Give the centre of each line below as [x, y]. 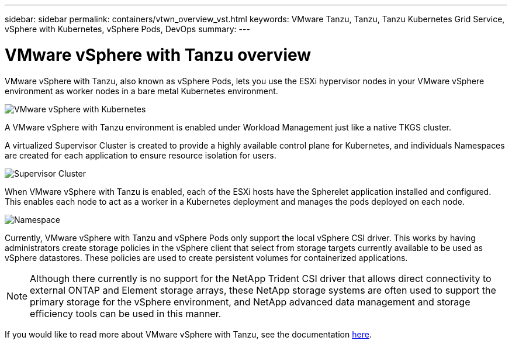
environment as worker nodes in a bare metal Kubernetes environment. [141, 91]
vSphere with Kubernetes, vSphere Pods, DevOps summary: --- [127, 29]
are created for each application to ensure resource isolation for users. [141, 155]
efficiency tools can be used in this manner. [126, 313]
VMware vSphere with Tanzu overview [158, 55]
